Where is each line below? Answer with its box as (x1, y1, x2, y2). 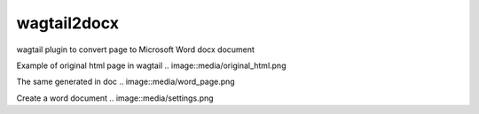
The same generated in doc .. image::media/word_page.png (16, 76, 235, 87)
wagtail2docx (16, 13, 120, 33)
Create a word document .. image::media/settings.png (16, 93, 214, 103)
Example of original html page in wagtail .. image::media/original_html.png (16, 60, 287, 71)
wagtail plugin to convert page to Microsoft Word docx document (16, 44, 255, 55)
